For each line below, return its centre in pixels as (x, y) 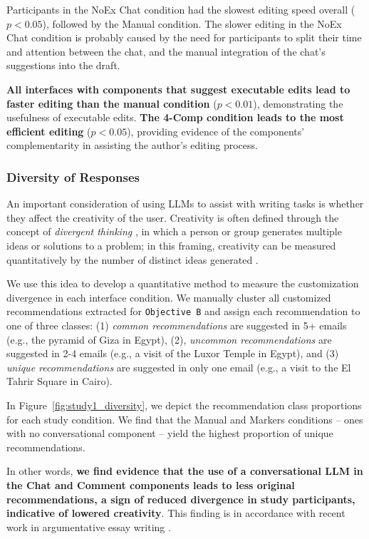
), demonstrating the (298, 103)
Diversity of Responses (73, 176)
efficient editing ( (49, 131)
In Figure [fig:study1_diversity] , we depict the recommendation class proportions (184, 405)
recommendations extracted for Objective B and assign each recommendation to (183, 311)
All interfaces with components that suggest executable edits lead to (178, 89)
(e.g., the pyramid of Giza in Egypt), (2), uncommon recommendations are (169, 339)
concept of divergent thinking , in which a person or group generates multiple (174, 231)
